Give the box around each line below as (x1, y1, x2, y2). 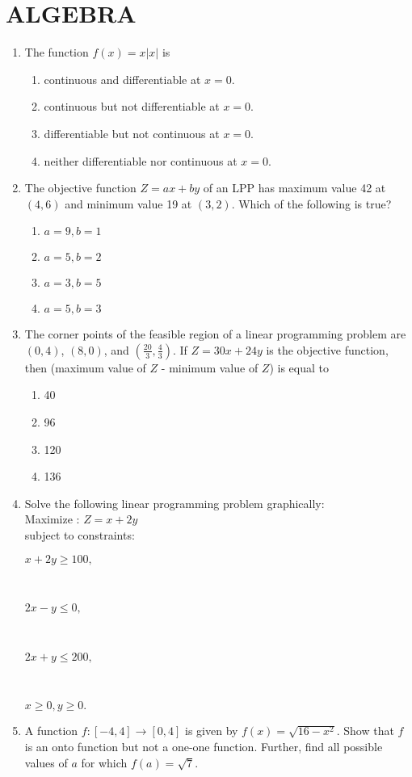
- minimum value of (161, 359, 259, 376)
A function (24, 722, 78, 739)
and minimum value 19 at (65, 195, 192, 212)
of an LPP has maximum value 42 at (203, 179, 386, 196)
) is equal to (269, 359, 329, 376)
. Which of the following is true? (231, 195, 392, 212)
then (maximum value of (24, 359, 146, 376)
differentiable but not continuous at (44, 124, 220, 141)
